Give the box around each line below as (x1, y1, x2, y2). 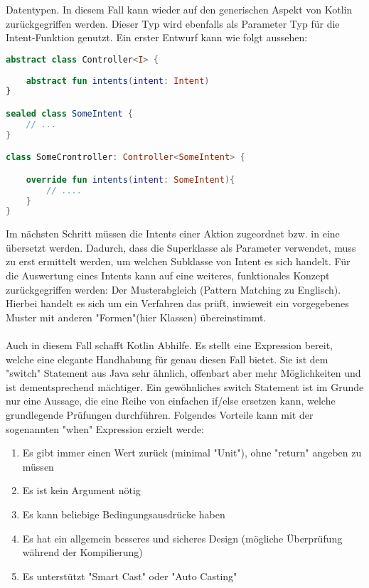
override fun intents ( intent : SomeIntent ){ (26, 174, 235, 185)
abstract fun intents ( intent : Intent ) (26, 75, 210, 86)
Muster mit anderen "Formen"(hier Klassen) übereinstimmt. (6, 309, 267, 324)
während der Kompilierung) (22, 545, 143, 560)
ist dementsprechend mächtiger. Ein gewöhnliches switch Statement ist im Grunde (6, 379, 364, 394)
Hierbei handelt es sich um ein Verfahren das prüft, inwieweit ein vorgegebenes (6, 296, 349, 311)
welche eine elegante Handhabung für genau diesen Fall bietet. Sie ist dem (6, 351, 328, 366)
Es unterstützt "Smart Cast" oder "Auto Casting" (22, 568, 237, 583)
